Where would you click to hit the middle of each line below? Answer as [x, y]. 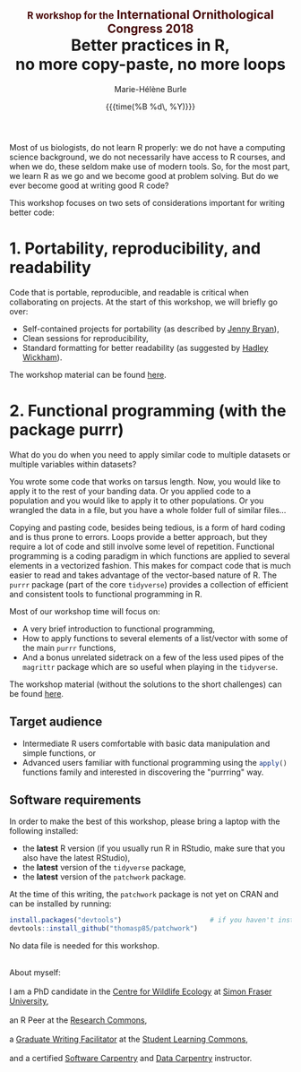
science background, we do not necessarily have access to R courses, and [147, 157]
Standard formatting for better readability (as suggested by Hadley [145, 347]
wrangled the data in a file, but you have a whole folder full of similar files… [148, 510]
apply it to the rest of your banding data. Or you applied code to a [130, 491]
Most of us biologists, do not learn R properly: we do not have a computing [147, 147]
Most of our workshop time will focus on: [85, 611]
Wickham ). [42, 357]
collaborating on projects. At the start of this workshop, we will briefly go [143, 302]
